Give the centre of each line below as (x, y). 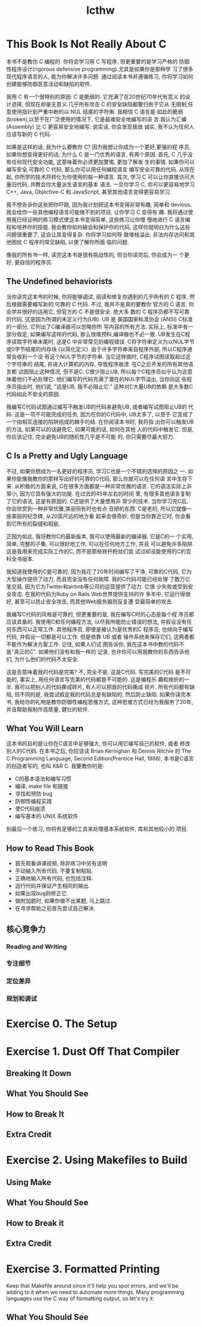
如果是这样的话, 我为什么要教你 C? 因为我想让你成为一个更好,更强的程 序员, (99, 147)
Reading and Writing (36, 946)
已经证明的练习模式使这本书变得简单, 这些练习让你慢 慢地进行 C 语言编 (103, 219)
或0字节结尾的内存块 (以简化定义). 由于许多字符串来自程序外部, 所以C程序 (97, 349)
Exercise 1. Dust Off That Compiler (93, 1051)
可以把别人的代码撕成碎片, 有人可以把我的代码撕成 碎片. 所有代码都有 (104, 687)
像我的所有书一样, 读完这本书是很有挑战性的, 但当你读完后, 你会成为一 (92, 255)
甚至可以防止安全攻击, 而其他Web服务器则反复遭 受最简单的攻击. (94, 601)
